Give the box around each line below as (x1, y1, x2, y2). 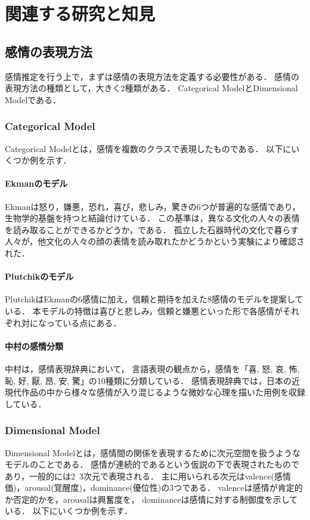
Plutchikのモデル (5, 270, 74, 283)
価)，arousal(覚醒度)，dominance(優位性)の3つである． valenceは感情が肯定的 (5, 481, 303, 494)
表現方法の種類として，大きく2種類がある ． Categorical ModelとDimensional (5, 82, 298, 94)
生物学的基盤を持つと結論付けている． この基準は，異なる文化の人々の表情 (5, 212, 300, 224)
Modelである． (5, 93, 61, 106)
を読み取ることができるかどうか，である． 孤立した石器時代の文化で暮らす (5, 223, 299, 236)
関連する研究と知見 (5, 1, 156, 26)
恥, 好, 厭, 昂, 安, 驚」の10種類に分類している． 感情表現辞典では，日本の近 (5, 374, 300, 386)
